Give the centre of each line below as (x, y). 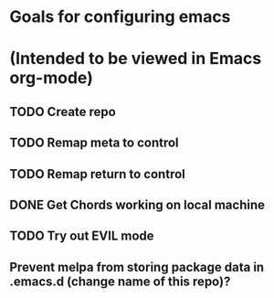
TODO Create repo (63, 112)
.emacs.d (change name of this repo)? (120, 281)
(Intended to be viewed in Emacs (136, 59)
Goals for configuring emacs (120, 17)
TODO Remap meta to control (95, 143)
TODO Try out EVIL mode (82, 236)
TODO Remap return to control (97, 174)
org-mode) (51, 78)
